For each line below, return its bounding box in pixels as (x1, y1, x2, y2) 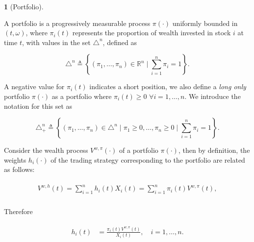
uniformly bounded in (172, 18, 238, 28)
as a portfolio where (51, 91, 112, 101)
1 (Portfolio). (4, 1, 44, 11)
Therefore (4, 206, 33, 217)
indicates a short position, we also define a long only (89, 81, 246, 92)
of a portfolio (119, 145, 158, 155)
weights (4, 154, 26, 165)
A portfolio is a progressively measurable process (4, 18, 151, 28)
